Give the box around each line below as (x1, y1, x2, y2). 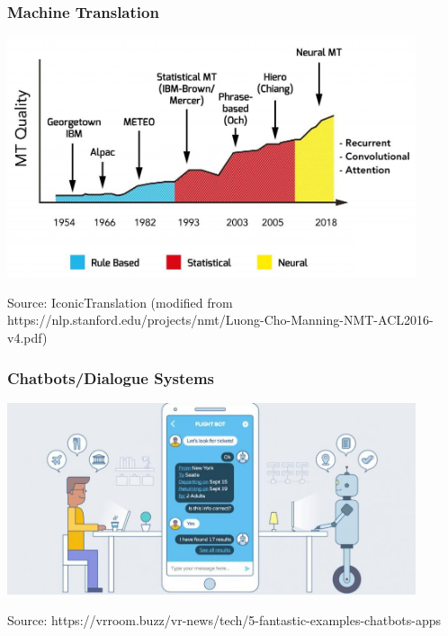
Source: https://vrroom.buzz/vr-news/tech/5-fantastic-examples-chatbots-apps (7, 610, 442, 629)
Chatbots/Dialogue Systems (7, 366, 215, 389)
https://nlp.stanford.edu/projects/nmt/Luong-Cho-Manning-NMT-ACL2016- (7, 310, 434, 329)
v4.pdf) (7, 328, 48, 347)
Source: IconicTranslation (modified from (7, 292, 233, 311)
